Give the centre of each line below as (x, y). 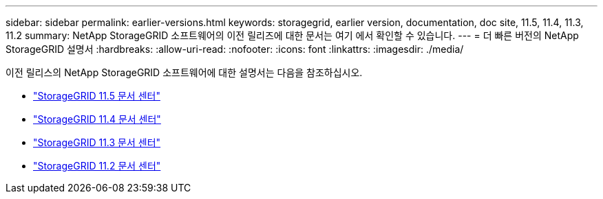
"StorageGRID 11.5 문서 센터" (97, 96)
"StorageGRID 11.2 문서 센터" (97, 166)
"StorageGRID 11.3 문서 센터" (97, 142)
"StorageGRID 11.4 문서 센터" (97, 119)
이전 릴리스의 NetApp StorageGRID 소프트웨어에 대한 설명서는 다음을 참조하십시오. (184, 72)
